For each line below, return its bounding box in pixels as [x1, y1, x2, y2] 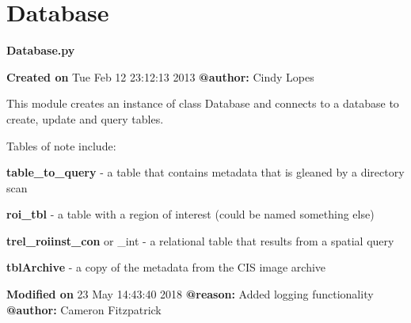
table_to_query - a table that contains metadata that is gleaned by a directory [6, 164, 405, 180]
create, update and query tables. [6, 110, 164, 127]
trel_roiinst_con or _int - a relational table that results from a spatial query [6, 232, 394, 249]
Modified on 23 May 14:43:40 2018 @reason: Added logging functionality [6, 286, 374, 302]
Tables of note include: [6, 137, 116, 154]
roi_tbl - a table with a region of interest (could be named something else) [6, 206, 375, 222]
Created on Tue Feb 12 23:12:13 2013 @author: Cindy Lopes [6, 68, 314, 85]
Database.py [6, 42, 75, 59]
